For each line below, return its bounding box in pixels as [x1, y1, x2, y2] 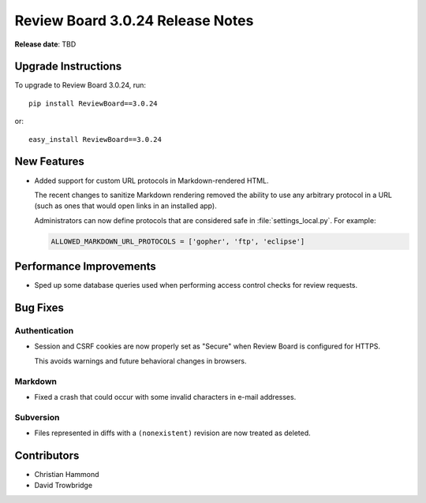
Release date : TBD [14, 39, 77, 49]
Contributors [14, 449, 80, 462]
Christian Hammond [34, 469, 99, 479]
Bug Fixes [14, 301, 65, 315]
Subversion [14, 412, 60, 423]
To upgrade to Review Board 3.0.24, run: [14, 80, 146, 90]
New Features [14, 155, 84, 169]
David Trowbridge [34, 481, 93, 490]
